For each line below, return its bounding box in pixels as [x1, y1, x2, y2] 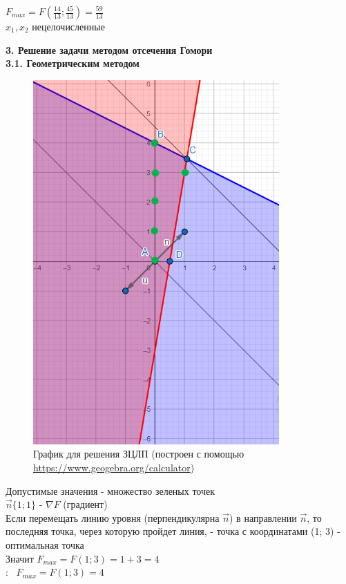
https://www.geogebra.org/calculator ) [33, 460, 195, 474]
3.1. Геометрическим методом [6, 56, 140, 70]
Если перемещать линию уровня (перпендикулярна [6, 510, 220, 525]
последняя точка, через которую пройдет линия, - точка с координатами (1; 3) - [6, 524, 340, 538]
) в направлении [229, 510, 297, 525]
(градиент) [63, 497, 108, 511]
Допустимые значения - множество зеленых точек [6, 483, 215, 498]
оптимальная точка [6, 537, 84, 552]
